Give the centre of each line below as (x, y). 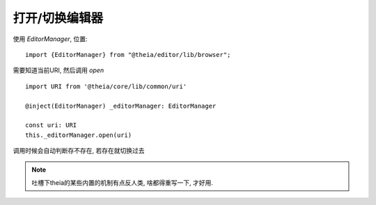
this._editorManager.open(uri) (79, 135)
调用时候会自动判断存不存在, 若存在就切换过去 (79, 151)
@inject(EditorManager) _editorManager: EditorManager (121, 106)
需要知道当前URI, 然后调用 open (58, 70)
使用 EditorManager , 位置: (50, 39)
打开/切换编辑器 (58, 18)
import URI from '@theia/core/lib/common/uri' (106, 86)
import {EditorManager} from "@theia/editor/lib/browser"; (128, 55)
